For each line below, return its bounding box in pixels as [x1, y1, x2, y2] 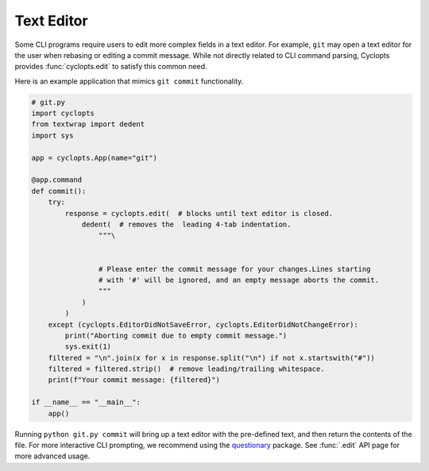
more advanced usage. [14, 451, 91, 461]
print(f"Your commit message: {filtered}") [48, 376, 220, 384]
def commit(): [31, 187, 87, 195]
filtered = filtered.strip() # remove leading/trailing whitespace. [48, 365, 325, 373]
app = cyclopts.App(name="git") [31, 153, 158, 162]
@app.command [31, 176, 83, 184]
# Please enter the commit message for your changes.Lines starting [98, 264, 371, 273]
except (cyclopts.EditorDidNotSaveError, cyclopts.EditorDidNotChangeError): [48, 320, 359, 329]
